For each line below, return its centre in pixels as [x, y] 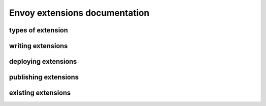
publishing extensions [44, 77]
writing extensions [38, 46]
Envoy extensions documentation [79, 13]
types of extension [39, 30]
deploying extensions [43, 62]
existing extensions [40, 93]
